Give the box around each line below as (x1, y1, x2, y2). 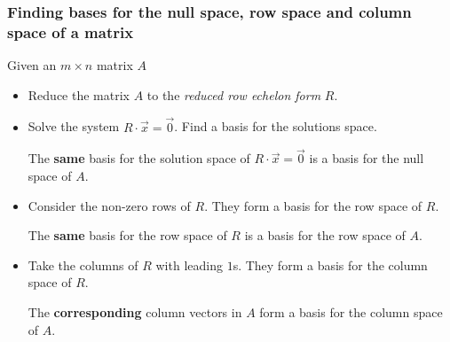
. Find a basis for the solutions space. (174, 117, 377, 136)
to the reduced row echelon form (146, 85, 321, 104)
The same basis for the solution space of (28, 149, 250, 167)
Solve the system (28, 117, 120, 136)
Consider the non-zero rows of (28, 196, 191, 214)
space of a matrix (7, 20, 134, 43)
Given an (7, 56, 57, 74)
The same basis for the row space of (28, 226, 227, 245)
